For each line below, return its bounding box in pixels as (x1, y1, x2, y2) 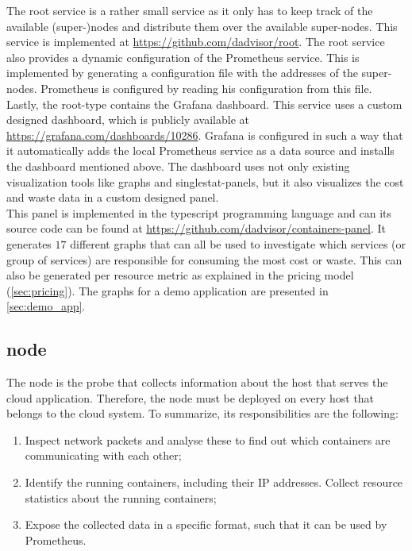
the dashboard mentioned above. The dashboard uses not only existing (6, 157, 350, 174)
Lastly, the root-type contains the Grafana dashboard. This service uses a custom (6, 95, 402, 112)
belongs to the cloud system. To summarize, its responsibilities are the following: (6, 405, 399, 422)
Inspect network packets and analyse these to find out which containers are (25, 431, 391, 448)
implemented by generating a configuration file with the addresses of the (6, 64, 358, 81)
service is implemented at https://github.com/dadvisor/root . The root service (6, 33, 385, 50)
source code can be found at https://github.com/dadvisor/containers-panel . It (6, 220, 387, 237)
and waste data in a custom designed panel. (6, 189, 219, 206)
